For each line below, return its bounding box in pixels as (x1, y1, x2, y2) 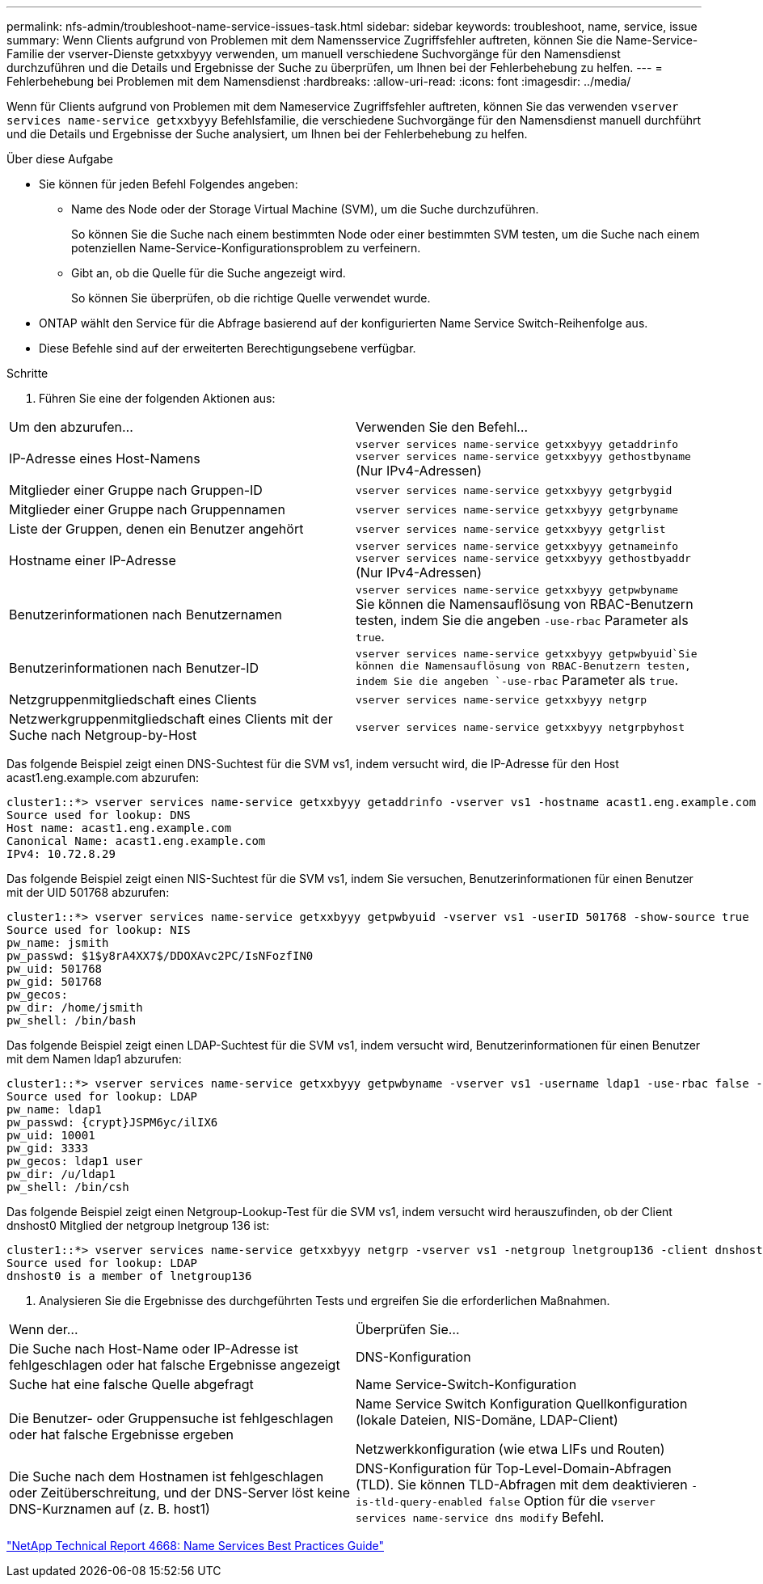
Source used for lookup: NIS (6, 923, 191, 936)
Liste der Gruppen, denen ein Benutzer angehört (9, 521, 304, 537)
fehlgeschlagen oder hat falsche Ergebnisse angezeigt (9, 1357, 340, 1373)
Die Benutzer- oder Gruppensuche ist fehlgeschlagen (9, 1410, 334, 1426)
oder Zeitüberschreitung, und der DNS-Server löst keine (9, 1485, 350, 1501)
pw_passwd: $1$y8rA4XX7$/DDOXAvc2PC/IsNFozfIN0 (6, 949, 314, 962)
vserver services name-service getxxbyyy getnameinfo (356, 540, 679, 552)
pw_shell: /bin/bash (6, 1014, 137, 1027)
